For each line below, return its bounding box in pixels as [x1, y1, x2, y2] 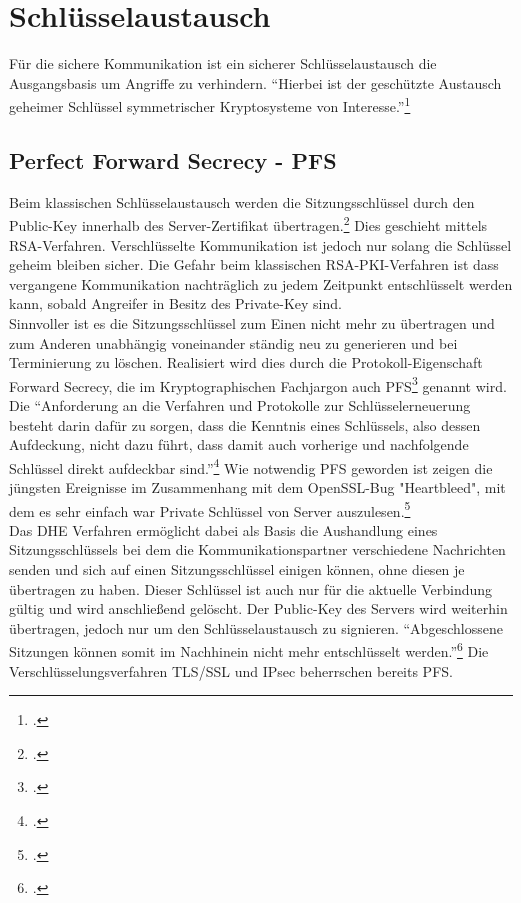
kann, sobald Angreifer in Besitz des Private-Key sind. [9, 293, 342, 314]
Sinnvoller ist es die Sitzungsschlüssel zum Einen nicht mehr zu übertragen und [9, 312, 495, 333]
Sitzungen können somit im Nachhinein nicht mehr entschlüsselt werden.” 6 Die [9, 638, 489, 662]
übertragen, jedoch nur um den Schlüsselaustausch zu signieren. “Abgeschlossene [9, 617, 503, 638]
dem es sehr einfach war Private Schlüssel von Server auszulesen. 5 [9, 497, 411, 521]
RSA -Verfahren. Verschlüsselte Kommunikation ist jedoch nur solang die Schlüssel [9, 234, 512, 255]
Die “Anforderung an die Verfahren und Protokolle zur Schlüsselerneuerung [9, 395, 471, 416]
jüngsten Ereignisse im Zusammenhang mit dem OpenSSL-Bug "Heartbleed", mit [9, 477, 506, 498]
